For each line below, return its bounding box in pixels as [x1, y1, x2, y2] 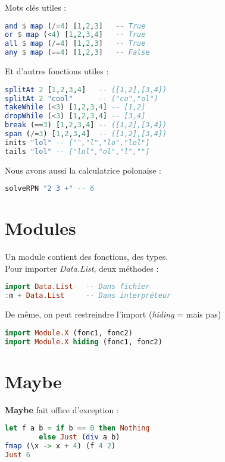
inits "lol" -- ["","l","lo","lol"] [5, 138, 150, 147]
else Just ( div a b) [39, 433, 120, 442]
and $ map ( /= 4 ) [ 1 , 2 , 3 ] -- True [5, 21, 146, 30]
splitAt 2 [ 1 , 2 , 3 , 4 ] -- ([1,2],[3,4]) [5, 85, 167, 94]
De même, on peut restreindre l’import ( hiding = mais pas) [5, 308, 221, 320]
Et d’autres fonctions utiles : [5, 65, 109, 77]
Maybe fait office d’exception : [5, 403, 119, 416]
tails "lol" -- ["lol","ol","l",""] [5, 147, 150, 156]
